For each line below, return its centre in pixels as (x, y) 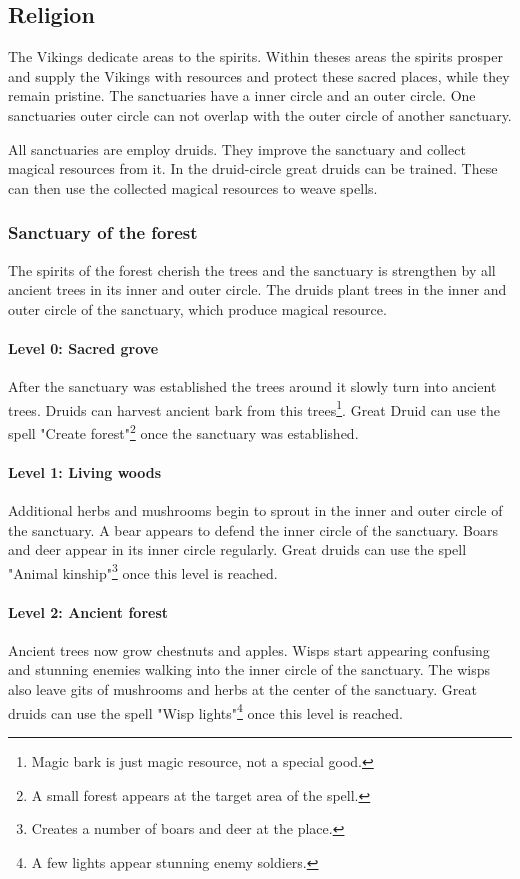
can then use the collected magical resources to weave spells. (193, 187)
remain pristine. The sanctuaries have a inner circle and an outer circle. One (242, 95)
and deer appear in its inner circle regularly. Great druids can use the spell (237, 549)
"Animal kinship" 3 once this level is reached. (143, 571)
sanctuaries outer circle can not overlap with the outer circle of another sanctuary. (260, 114)
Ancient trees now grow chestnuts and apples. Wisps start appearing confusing (249, 649)
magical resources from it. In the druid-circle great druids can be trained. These (253, 168)
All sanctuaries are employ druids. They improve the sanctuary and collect (237, 148)
